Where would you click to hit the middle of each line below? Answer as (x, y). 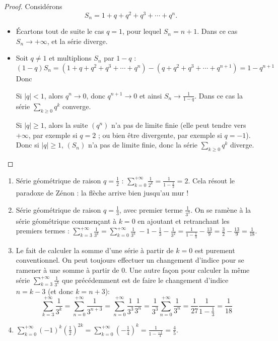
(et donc (60, 291)
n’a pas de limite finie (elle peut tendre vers (179, 125)
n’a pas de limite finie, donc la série (143, 145)
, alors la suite (66, 125)
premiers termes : (43, 231)
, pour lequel (142, 31)
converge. (77, 106)
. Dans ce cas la (219, 95)
